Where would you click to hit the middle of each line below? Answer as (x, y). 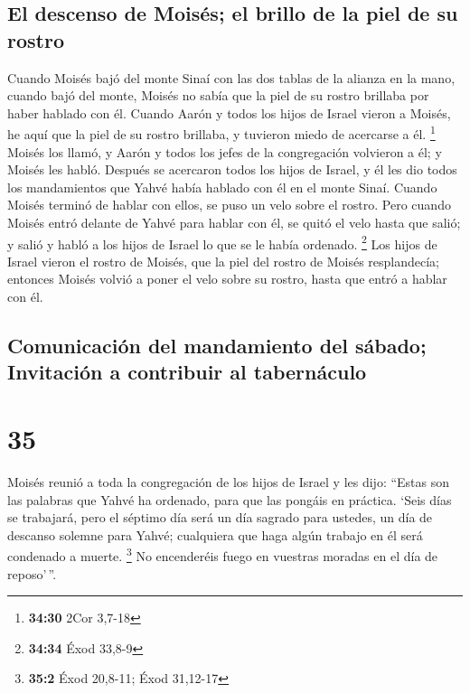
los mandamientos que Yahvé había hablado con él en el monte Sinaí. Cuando (222, 187)
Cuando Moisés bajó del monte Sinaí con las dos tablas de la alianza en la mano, (231, 77)
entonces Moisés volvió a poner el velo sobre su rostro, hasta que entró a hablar (227, 279)
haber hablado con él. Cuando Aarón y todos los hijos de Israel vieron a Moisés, (229, 112)
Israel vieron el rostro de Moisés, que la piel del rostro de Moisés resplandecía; (224, 261)
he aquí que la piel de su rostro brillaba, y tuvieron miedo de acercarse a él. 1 (221, 133)
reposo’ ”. (32, 573)
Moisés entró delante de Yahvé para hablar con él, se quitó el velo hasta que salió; (234, 222)
